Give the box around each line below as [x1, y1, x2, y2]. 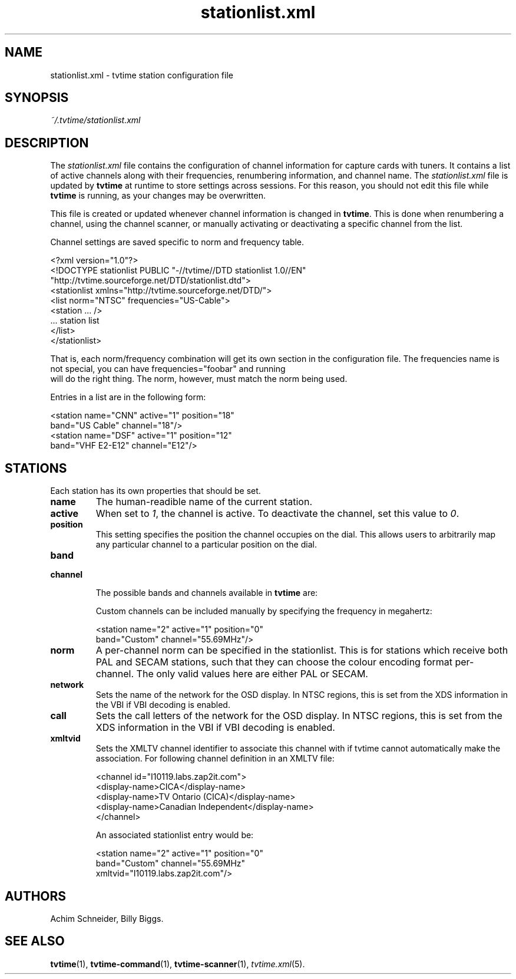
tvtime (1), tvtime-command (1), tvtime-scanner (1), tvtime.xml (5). [50, 958, 305, 969]
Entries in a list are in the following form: [50, 392, 206, 403]
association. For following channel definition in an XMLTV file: [95, 753, 335, 764]
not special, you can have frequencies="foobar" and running [50, 364, 286, 374]
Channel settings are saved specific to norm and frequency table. [50, 237, 305, 248]
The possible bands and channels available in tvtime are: [95, 588, 318, 598]
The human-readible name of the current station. [95, 496, 313, 508]
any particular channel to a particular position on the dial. [95, 539, 317, 550]
